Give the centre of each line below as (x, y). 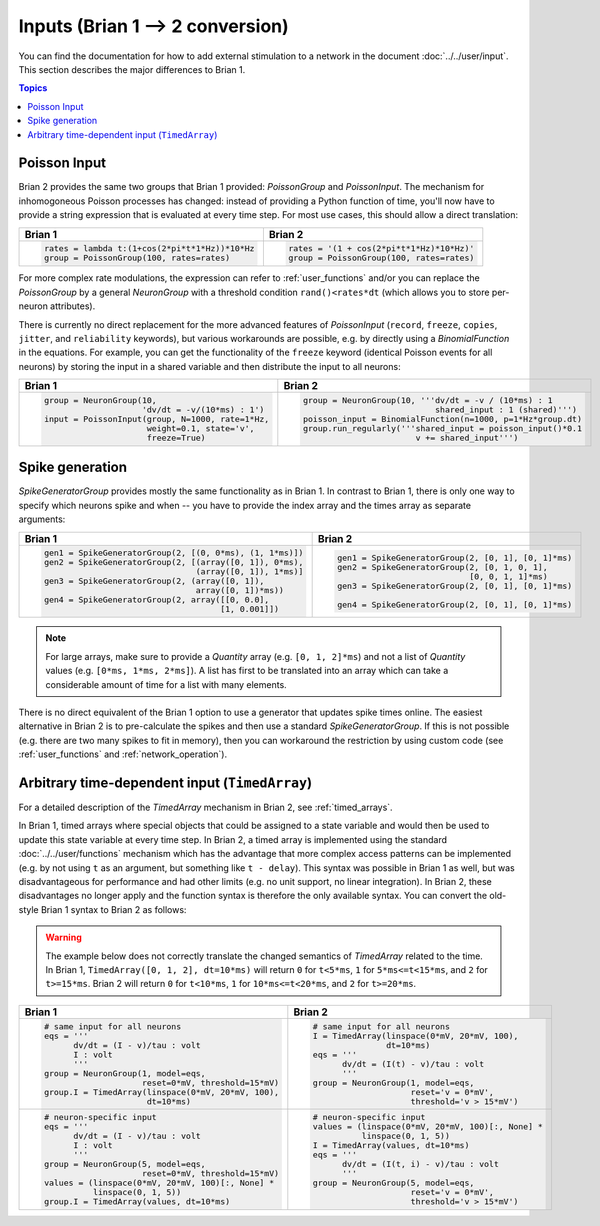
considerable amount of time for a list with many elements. (166, 684)
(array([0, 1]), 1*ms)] (249, 571)
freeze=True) (176, 437)
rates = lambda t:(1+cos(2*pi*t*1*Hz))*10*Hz (149, 248)
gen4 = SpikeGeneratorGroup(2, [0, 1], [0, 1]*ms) (454, 604)
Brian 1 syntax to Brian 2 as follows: (113, 909)
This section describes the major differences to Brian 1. (132, 69)
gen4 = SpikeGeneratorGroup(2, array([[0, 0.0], (156, 600)
